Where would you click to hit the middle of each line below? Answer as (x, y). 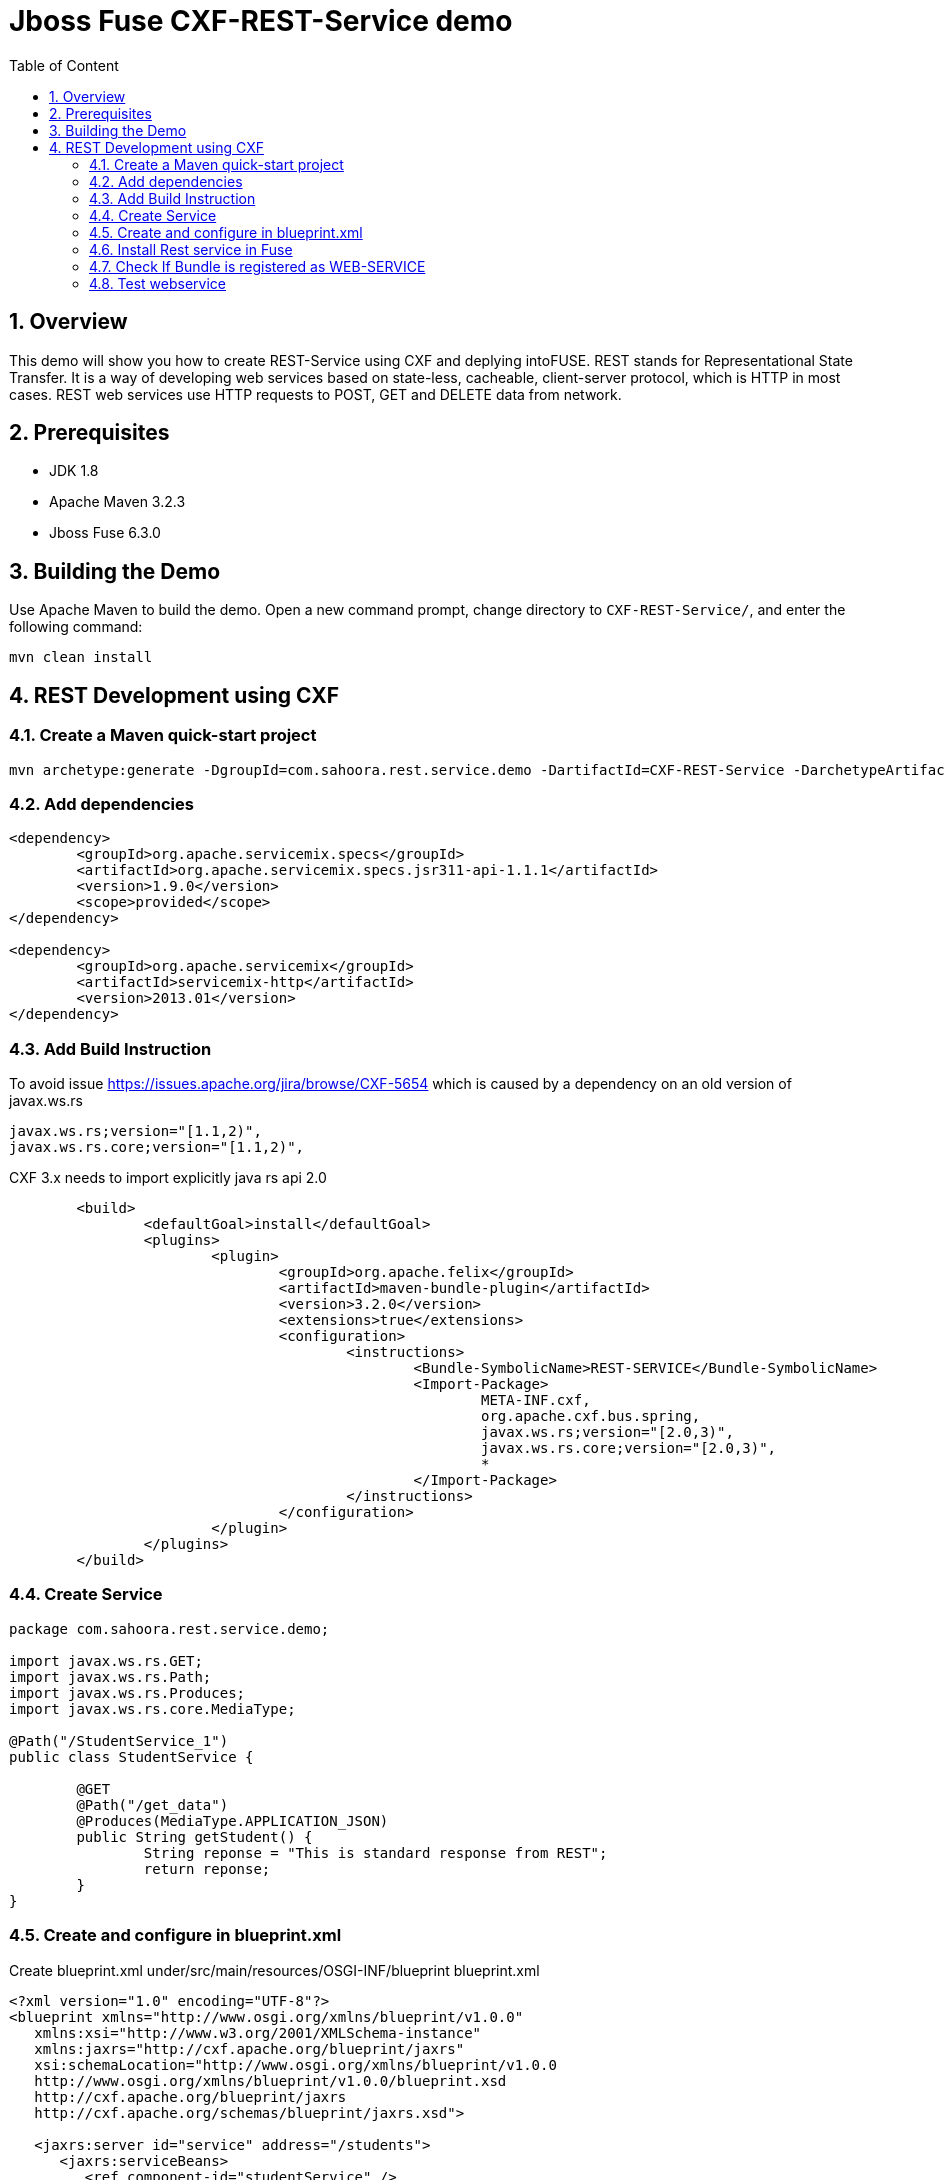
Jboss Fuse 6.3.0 (105, 533)
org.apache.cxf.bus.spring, (591, 1416)
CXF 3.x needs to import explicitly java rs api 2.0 (168, 1177)
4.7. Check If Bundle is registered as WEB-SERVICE (257, 266)
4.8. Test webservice (158, 283)
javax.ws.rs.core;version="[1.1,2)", (157, 1147)
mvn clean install (81, 657)
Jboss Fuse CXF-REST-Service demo (261, 21)
